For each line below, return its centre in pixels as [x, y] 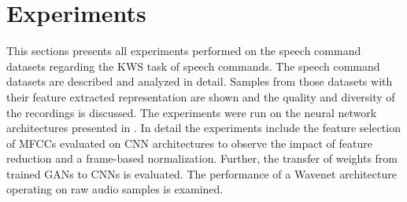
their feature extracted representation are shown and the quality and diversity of [201, 96]
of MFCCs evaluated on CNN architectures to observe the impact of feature [189, 143]
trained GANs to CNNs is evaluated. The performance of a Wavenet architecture [202, 173]
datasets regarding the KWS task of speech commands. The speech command [193, 66]
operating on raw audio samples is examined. [115, 189]
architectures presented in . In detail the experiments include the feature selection [203, 128]
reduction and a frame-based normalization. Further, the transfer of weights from [202, 158]
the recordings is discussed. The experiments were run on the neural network [192, 112]
